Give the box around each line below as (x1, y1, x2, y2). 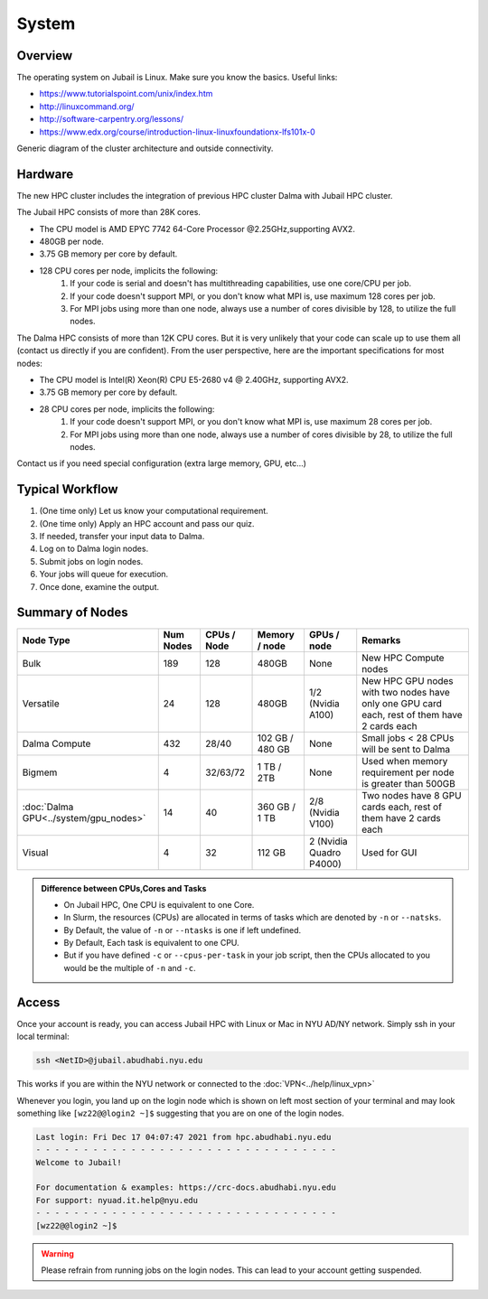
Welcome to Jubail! (35, 1157, 122, 1167)
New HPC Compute (361, 651, 445, 664)
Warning (41, 1248, 74, 1259)
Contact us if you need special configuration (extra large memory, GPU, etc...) (16, 458, 307, 469)
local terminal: (16, 1031, 70, 1042)
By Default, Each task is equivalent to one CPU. (63, 938, 239, 949)
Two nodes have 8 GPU (361, 789, 462, 801)
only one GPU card (361, 696, 443, 709)
